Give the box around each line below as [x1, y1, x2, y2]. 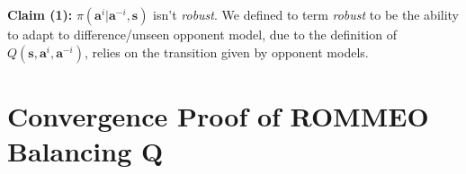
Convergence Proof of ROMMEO [7, 97, 429, 134]
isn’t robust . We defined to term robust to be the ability [153, 5, 460, 23]
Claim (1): [7, 5, 73, 23]
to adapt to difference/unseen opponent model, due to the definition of [7, 25, 397, 43]
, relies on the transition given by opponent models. [85, 42, 369, 61]
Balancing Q [7, 132, 164, 169]
